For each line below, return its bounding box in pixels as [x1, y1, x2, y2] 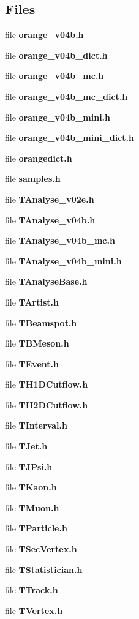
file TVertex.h [5, 604, 63, 617]
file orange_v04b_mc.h [5, 69, 104, 82]
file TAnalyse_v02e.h [5, 192, 94, 205]
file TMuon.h [5, 501, 59, 514]
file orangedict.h [5, 151, 72, 164]
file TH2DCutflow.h [5, 398, 88, 411]
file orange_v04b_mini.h [5, 110, 111, 123]
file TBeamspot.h [5, 316, 77, 329]
